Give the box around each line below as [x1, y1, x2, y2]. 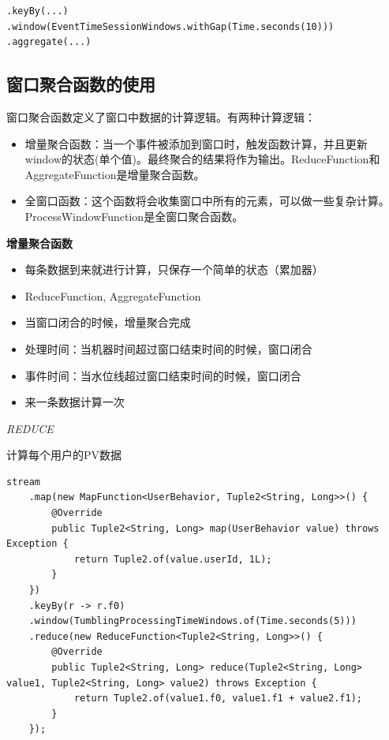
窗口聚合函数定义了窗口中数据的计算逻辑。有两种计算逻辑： [6, 108, 316, 125]
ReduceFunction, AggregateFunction [24, 287, 201, 304]
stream [6, 476, 40, 488]
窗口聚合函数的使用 [6, 72, 155, 96]
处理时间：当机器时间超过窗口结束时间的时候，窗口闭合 [24, 340, 312, 357]
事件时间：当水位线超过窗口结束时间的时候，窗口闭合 [24, 367, 301, 383]
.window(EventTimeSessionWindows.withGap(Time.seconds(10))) [6, 21, 335, 32]
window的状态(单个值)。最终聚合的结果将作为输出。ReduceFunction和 [24, 151, 380, 167]
